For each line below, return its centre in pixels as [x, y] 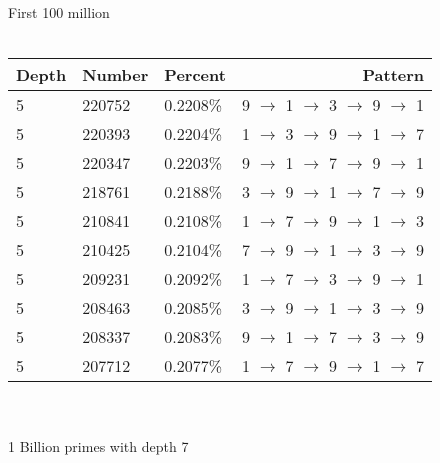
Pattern [393, 74]
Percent [195, 74]
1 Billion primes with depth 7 [98, 445]
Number [115, 74]
